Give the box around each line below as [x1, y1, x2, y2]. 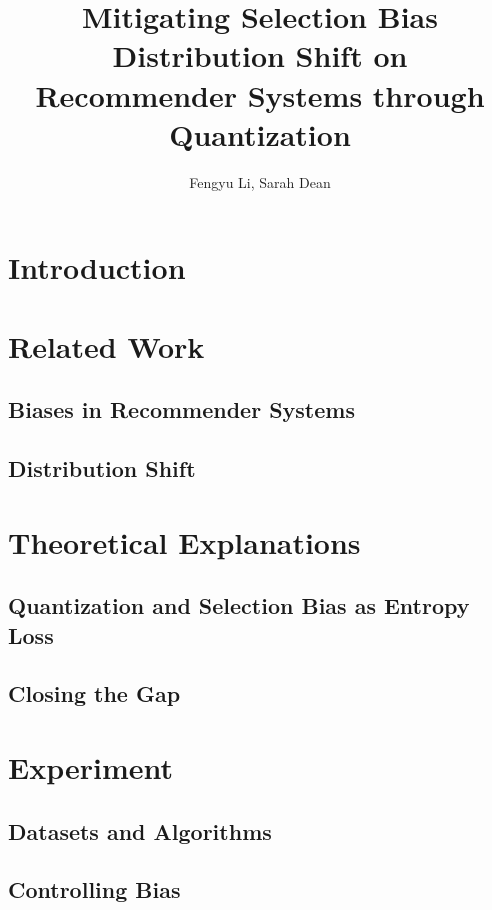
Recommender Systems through [35, 74, 485, 115]
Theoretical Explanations [8, 521, 361, 562]
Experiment [8, 746, 174, 787]
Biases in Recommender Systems [8, 394, 355, 425]
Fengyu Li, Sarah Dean [189, 171, 331, 192]
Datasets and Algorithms [8, 815, 272, 846]
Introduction [8, 247, 186, 288]
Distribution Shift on [112, 35, 408, 76]
